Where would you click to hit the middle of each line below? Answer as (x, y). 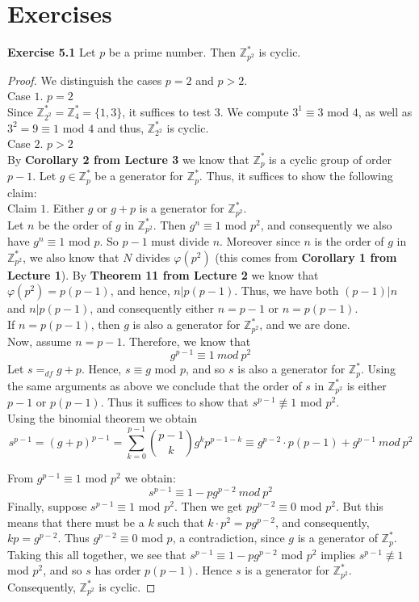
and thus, (121, 127)
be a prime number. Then (172, 52)
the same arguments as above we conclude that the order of (155, 385)
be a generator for (139, 176)
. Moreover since (260, 241)
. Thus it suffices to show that (174, 402)
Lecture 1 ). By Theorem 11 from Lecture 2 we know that (163, 274)
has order (118, 570)
